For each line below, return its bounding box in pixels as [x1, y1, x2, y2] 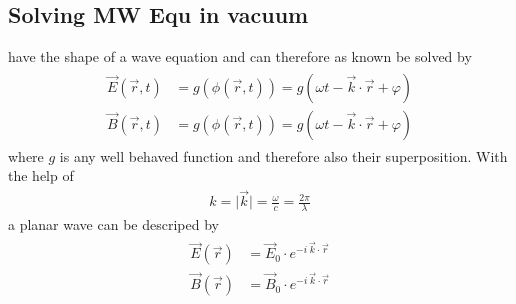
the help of [8, 165, 74, 186]
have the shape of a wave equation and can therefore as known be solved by [8, 46, 472, 67]
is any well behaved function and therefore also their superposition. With [59, 145, 508, 166]
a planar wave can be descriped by [8, 214, 219, 235]
